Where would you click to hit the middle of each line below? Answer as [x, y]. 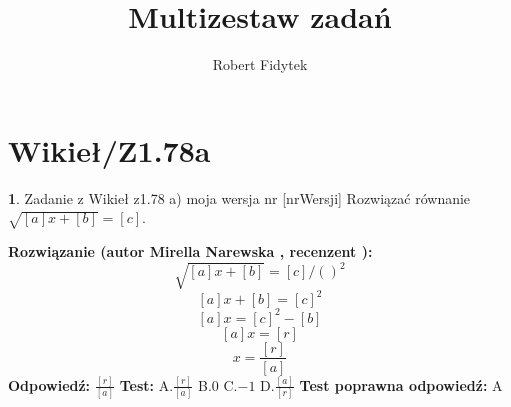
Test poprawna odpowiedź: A [401, 384]
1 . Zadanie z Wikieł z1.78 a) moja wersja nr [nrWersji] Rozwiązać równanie [239, 197]
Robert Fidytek [260, 64]
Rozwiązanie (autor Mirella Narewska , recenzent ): [190, 251]
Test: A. [146, 384]
